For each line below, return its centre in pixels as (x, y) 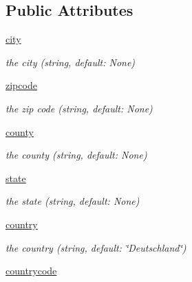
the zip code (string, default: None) (79, 108)
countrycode (31, 271)
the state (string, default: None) (73, 201)
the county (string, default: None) (76, 155)
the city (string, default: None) (71, 62)
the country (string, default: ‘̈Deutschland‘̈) (96, 247)
